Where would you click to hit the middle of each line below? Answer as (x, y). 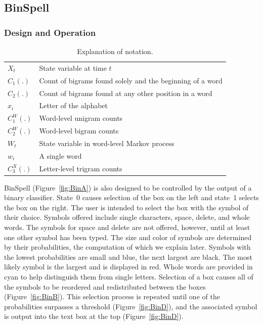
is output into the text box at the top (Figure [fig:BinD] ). (94, 316)
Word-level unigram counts (81, 118)
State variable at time (73, 67)
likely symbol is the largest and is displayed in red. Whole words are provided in (128, 267)
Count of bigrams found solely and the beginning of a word (131, 80)
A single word (60, 155)
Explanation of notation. (115, 51)
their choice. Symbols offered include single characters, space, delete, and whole (127, 217)
